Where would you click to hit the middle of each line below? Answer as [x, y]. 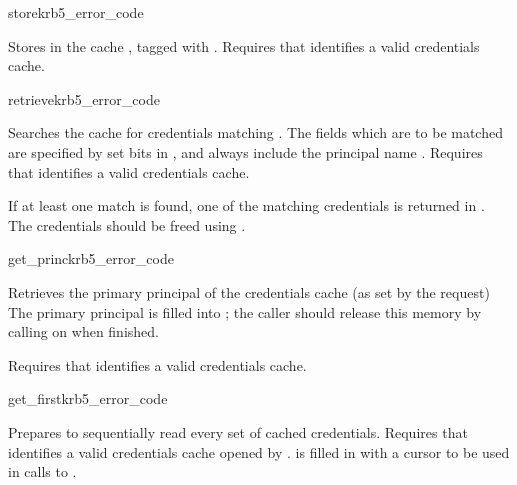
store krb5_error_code [76, 12]
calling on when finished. [83, 331]
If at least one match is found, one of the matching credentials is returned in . [246, 205]
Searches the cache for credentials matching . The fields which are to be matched [255, 132]
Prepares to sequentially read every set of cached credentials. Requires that [238, 431]
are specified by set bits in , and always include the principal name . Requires [245, 151]
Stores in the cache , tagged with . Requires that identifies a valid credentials [244, 45]
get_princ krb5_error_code [91, 258]
